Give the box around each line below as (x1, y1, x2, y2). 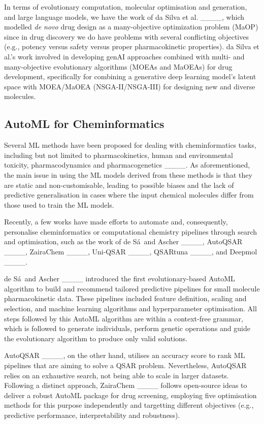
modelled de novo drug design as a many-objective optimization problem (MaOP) (4, 21, 258, 32)
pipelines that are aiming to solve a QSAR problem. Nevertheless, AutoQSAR (4, 360, 247, 371)
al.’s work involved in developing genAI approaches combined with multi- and (4, 51, 245, 61)
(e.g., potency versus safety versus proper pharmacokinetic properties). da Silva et (4, 41, 259, 52)
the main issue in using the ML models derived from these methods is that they (4, 169, 252, 180)
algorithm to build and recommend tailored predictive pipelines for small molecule (4, 283, 260, 293)
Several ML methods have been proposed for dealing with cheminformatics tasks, (4, 140, 256, 150)
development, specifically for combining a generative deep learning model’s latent (4, 71, 256, 82)
